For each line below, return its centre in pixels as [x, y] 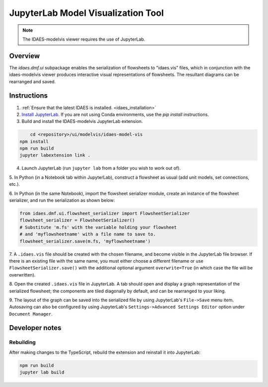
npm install [34, 141]
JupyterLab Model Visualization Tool [86, 13]
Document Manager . [31, 314]
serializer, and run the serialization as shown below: [62, 200]
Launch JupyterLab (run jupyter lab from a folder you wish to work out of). [101, 168]
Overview [25, 56]
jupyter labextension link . [55, 155]
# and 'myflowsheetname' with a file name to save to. [88, 234]
